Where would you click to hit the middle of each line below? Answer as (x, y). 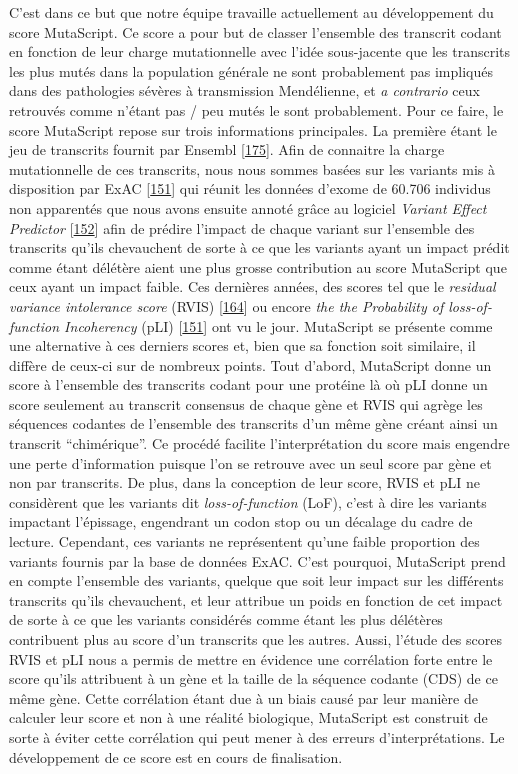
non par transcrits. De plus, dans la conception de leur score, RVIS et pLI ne (244, 482)
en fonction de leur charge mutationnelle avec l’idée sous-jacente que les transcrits (259, 51)
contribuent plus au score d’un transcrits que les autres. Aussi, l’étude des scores (255, 639)
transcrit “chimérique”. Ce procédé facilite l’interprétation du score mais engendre (259, 443)
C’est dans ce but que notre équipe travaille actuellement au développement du (251, 12)
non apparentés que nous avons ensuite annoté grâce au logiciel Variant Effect (248, 207)
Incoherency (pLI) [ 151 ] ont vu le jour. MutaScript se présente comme (278, 325)
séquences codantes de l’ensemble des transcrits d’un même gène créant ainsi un (253, 423)
